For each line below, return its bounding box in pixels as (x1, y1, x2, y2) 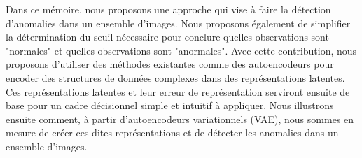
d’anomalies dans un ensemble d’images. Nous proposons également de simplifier (6, 15, 351, 30)
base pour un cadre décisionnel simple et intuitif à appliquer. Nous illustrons (6, 98, 334, 113)
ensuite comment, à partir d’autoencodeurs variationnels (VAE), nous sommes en (6, 111, 354, 126)
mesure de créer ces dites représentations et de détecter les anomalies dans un (6, 125, 339, 140)
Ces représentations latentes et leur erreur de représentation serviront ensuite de (6, 84, 350, 99)
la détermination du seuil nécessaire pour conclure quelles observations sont (6, 29, 329, 44)
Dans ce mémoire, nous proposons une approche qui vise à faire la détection (6, 2, 331, 16)
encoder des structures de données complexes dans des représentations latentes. (6, 70, 345, 85)
